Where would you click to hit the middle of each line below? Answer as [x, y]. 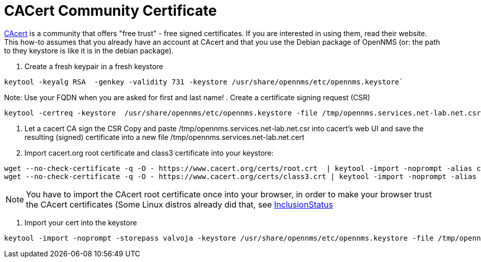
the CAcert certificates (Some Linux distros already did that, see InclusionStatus [180, 204]
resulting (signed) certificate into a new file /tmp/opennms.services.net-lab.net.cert [165, 137]
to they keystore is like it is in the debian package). [89, 50]
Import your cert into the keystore [81, 222]
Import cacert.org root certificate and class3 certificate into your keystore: [149, 153]
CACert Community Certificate [111, 11]
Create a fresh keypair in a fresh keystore [94, 66]
